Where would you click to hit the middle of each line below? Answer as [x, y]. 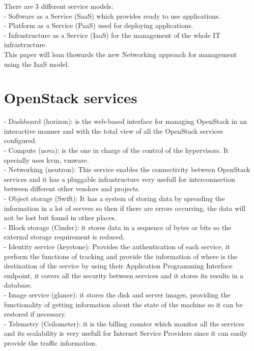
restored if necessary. [35, 314]
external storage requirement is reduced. [64, 237]
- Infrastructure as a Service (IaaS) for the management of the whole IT [112, 35]
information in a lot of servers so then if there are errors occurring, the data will [125, 208]
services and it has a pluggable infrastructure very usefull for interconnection [120, 179]
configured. [20, 140]
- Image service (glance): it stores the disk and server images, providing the [117, 294]
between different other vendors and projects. [72, 189]
